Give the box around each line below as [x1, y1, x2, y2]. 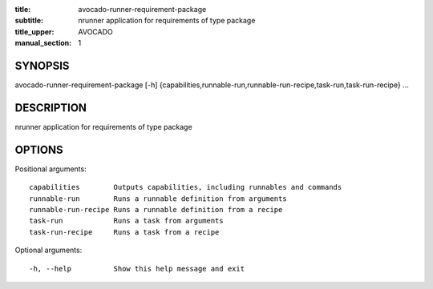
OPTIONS [14, 142, 63, 156]
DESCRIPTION [14, 101, 87, 114]
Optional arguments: [14, 245, 83, 255]
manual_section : [14, 38, 72, 48]
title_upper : [14, 26, 55, 36]
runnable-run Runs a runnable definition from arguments [29, 194, 288, 203]
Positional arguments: [14, 164, 87, 174]
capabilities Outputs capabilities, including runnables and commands [29, 183, 342, 192]
